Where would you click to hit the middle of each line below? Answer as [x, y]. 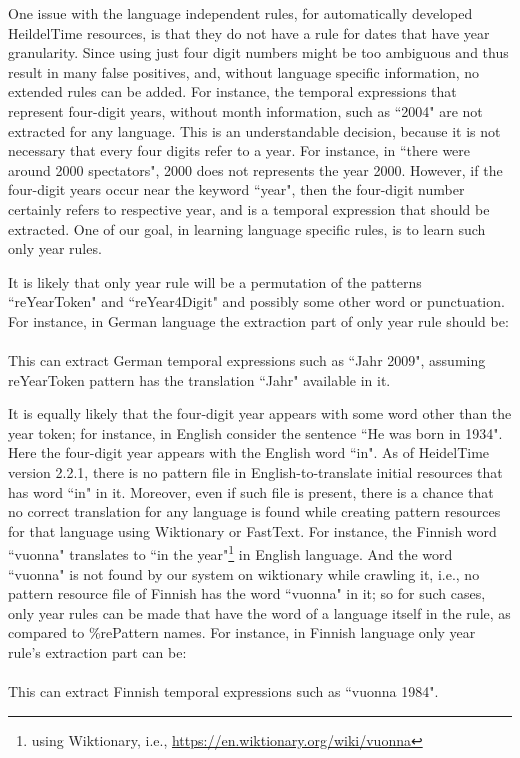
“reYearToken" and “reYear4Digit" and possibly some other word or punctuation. [256, 301]
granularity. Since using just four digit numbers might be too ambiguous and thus [258, 52]
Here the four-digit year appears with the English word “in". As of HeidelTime [249, 452]
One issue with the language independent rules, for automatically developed [240, 13]
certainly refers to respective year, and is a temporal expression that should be [249, 208]
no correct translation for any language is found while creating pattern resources [254, 511]
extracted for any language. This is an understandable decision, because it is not [254, 130]
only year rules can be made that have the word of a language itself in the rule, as [259, 612]
